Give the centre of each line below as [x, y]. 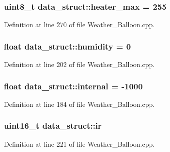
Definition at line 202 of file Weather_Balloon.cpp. [79, 64]
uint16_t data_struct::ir [53, 126]
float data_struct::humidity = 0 [68, 46]
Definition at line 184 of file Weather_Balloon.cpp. [79, 104]
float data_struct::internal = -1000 [73, 86]
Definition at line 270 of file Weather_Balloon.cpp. [79, 25]
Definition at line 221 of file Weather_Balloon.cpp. [79, 144]
